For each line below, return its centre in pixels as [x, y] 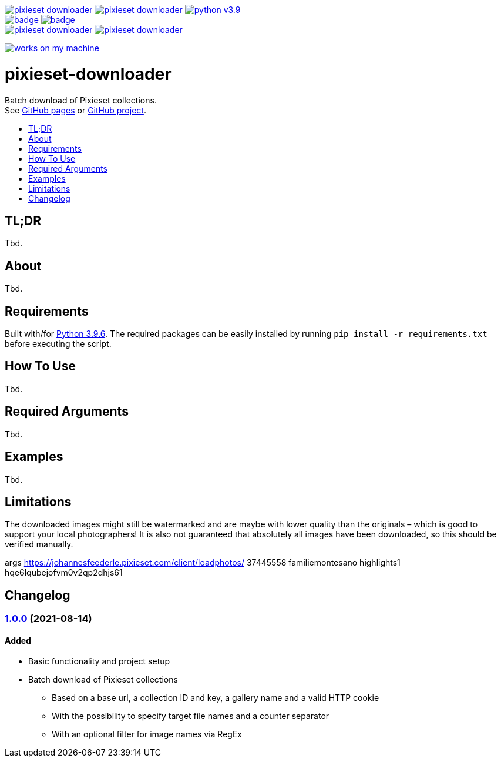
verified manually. [39, 544]
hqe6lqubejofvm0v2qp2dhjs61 [64, 573]
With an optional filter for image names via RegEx [147, 734]
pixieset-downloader [88, 74]
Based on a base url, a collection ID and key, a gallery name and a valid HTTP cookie [216, 698]
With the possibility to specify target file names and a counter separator [191, 716]
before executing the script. [58, 344]
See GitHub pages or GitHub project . [75, 110]
